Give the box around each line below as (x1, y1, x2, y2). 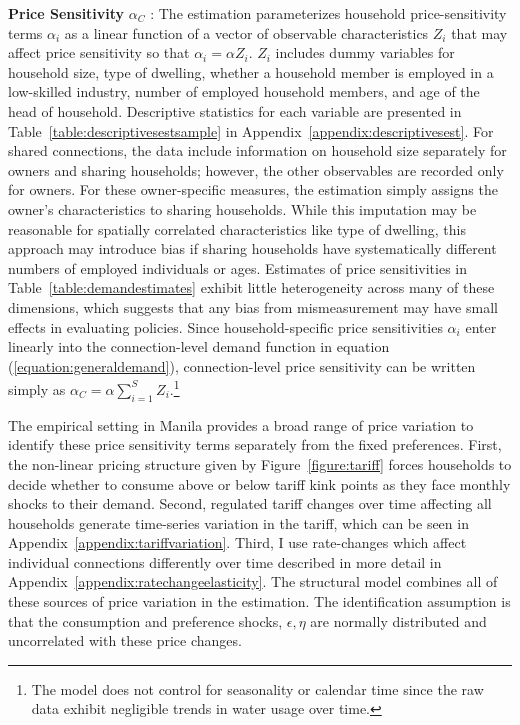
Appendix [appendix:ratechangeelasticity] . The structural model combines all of (8, 571, 498, 592)
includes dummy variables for (275, 42, 455, 63)
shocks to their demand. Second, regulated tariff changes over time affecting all (8, 493, 492, 514)
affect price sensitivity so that (8, 42, 190, 63)
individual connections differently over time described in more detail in (8, 551, 442, 572)
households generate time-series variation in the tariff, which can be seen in (8, 512, 469, 533)
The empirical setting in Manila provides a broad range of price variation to (8, 414, 474, 435)
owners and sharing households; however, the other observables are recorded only (8, 159, 504, 180)
